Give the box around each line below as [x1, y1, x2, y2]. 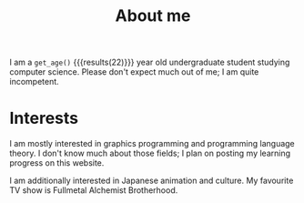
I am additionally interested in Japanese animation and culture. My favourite [9, 175, 294, 187]
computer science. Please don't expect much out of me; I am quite [9, 66, 259, 77]
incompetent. [9, 76, 59, 87]
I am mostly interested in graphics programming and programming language [9, 138, 296, 149]
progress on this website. [9, 157, 105, 168]
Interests [9, 108, 79, 128]
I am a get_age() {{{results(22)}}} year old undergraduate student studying [9, 56, 290, 68]
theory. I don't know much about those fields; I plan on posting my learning [9, 147, 291, 159]
